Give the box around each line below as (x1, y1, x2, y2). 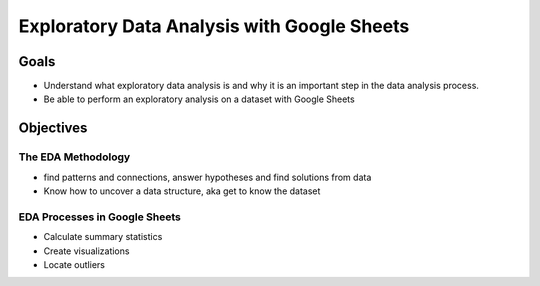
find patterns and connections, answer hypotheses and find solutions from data (43, 171, 372, 183)
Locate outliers (43, 258, 105, 270)
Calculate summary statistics (43, 231, 163, 243)
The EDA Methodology (18, 150, 131, 164)
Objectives (18, 120, 88, 137)
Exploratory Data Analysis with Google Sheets (18, 15, 410, 37)
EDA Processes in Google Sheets (18, 210, 182, 224)
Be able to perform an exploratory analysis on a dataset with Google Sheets (43, 93, 355, 105)
